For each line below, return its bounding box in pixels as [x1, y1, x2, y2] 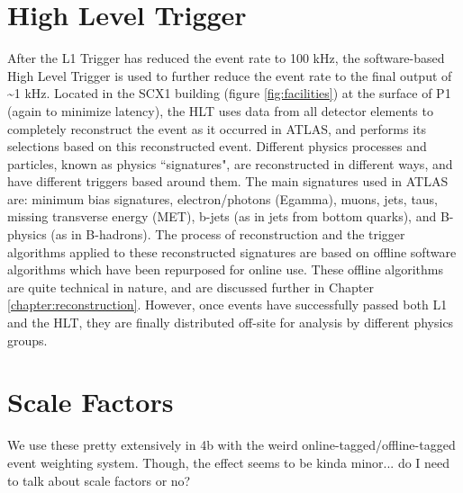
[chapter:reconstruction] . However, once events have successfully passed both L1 [7, 295, 448, 314]
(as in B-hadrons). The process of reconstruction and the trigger [50, 225, 405, 244]
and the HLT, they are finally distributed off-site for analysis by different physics [7, 313, 454, 332]
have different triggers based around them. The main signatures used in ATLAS [7, 172, 449, 191]
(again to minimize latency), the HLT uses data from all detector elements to [7, 101, 433, 120]
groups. [7, 330, 48, 349]
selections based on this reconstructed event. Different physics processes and [7, 137, 427, 156]
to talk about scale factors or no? [7, 471, 191, 489]
